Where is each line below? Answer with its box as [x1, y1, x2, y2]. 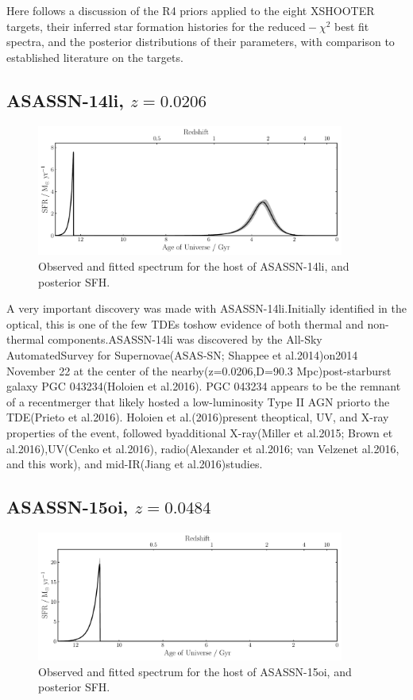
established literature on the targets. [6, 48, 183, 65]
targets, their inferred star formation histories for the [6, 17, 264, 34]
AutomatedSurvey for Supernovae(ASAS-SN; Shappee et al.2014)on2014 [6, 346, 358, 363]
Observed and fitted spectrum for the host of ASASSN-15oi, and [38, 663, 352, 679]
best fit [334, 17, 369, 34]
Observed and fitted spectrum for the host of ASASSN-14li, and [38, 258, 349, 275]
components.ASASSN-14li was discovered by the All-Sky [48, 331, 322, 348]
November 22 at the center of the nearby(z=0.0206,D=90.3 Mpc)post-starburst [6, 362, 392, 379]
